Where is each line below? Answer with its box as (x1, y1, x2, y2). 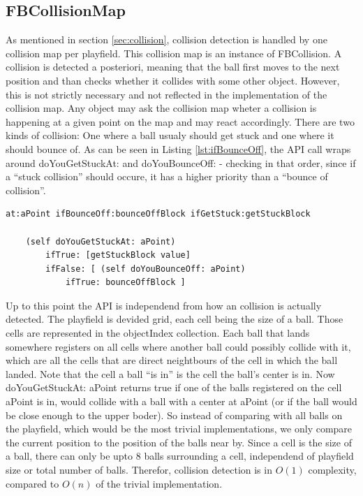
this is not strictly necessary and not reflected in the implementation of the (6, 87, 327, 101)
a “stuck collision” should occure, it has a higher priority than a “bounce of (6, 169, 328, 184)
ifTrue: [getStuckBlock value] (45, 250, 191, 261)
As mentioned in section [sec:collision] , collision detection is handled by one (6, 32, 327, 47)
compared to (6, 476, 59, 490)
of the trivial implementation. (96, 476, 223, 490)
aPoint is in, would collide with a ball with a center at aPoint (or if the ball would (6, 394, 357, 409)
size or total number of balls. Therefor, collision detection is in (6, 462, 272, 477)
